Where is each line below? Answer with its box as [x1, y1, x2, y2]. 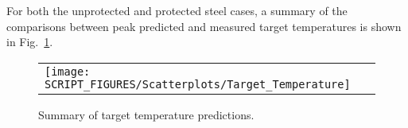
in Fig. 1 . [6, 33, 53, 50]
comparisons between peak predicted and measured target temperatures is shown [6, 17, 402, 34]
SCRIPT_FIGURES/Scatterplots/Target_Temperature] [45, 77, 351, 91]
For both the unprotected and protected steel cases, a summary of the [6, 2, 348, 18]
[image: [45, 64, 91, 78]
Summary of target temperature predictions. [38, 106, 255, 122]
